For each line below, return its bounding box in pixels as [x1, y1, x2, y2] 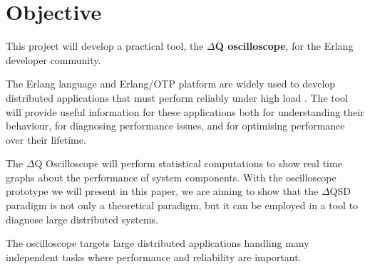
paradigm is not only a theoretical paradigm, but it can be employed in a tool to [6, 198, 359, 213]
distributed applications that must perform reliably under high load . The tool [6, 90, 349, 105]
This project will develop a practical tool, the [6, 38, 204, 53]
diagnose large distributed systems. [6, 211, 158, 226]
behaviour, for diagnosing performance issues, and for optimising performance [6, 118, 345, 133]
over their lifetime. [6, 132, 86, 147]
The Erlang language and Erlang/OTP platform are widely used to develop [6, 76, 336, 91]
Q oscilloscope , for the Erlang [215, 38, 354, 53]
